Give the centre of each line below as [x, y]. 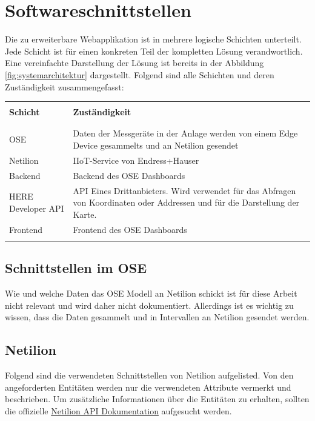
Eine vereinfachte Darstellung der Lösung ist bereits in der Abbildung [134, 63]
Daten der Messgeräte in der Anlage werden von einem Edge [185, 133]
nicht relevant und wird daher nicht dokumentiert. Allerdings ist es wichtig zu [149, 305]
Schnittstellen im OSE [76, 268]
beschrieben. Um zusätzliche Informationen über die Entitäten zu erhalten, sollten [157, 399]
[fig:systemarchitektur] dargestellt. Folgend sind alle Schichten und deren [140, 74]
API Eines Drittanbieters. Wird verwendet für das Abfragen [184, 190]
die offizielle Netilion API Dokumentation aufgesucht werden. [118, 410]
